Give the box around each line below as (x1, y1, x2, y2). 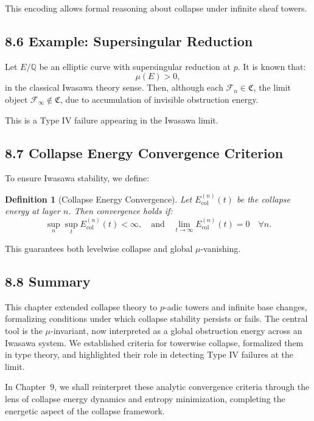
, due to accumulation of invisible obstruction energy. (60, 92, 259, 105)
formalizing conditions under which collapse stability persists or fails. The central (5, 312, 308, 325)
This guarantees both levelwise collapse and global (5, 242, 193, 254)
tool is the (5, 324, 43, 336)
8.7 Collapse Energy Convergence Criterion (5, 143, 284, 162)
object (5, 92, 28, 105)
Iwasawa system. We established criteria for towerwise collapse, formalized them (5, 336, 304, 349)
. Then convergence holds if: (68, 204, 173, 217)
